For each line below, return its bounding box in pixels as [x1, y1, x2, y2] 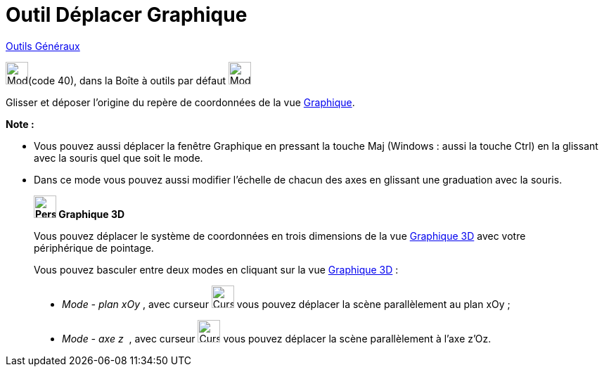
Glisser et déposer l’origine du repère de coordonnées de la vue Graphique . [6, 96, 355, 108]
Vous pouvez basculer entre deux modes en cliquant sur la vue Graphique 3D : [34, 263, 399, 276]
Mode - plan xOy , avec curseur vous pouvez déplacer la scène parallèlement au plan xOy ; [62, 297, 510, 310]
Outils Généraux [6, 39, 80, 52]
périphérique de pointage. [34, 241, 154, 254]
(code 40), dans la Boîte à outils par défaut [28, 74, 226, 86]
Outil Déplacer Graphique [6, 3, 248, 27]
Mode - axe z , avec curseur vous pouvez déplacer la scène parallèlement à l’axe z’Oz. [62, 332, 491, 345]
